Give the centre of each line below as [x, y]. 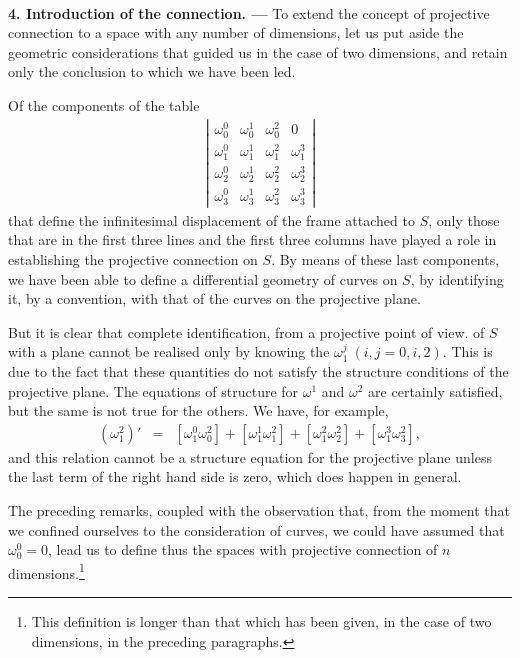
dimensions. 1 [46, 571]
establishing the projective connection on [133, 259]
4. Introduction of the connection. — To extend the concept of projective [249, 12]
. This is [467, 351]
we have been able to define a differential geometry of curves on [203, 278]
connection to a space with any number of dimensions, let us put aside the [236, 32]
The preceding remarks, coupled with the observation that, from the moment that [259, 509]
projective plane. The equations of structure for [153, 390]
